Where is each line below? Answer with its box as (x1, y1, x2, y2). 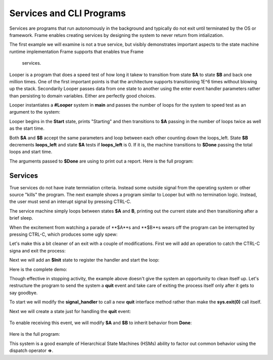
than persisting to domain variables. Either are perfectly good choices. (9, 92, 156, 98)
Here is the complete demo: (9, 266, 68, 272)
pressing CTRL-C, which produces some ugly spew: (9, 231, 118, 237)
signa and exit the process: (9, 247, 66, 253)
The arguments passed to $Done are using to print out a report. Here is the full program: (9, 158, 194, 164)
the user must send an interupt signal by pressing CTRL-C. (9, 198, 131, 204)
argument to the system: (9, 109, 61, 115)
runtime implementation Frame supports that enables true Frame (9, 48, 144, 55)
